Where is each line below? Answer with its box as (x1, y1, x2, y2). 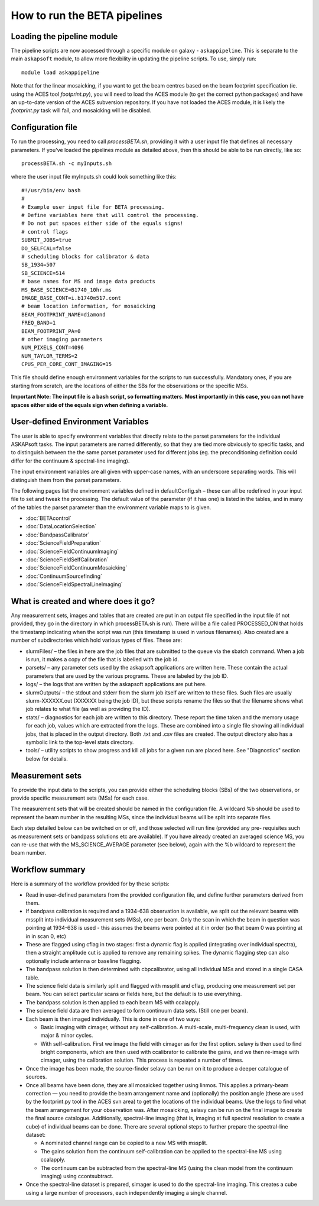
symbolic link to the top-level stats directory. (25, 738, 134, 745)
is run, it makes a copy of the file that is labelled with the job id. (25, 656, 180, 663)
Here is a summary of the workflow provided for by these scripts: (11, 880, 170, 887)
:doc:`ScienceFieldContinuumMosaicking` (25, 564, 128, 571)
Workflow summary (11, 865, 86, 875)
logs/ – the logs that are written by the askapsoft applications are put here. (25, 681, 207, 688)
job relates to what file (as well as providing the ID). (25, 706, 151, 713)
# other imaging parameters (21, 336, 103, 342)
